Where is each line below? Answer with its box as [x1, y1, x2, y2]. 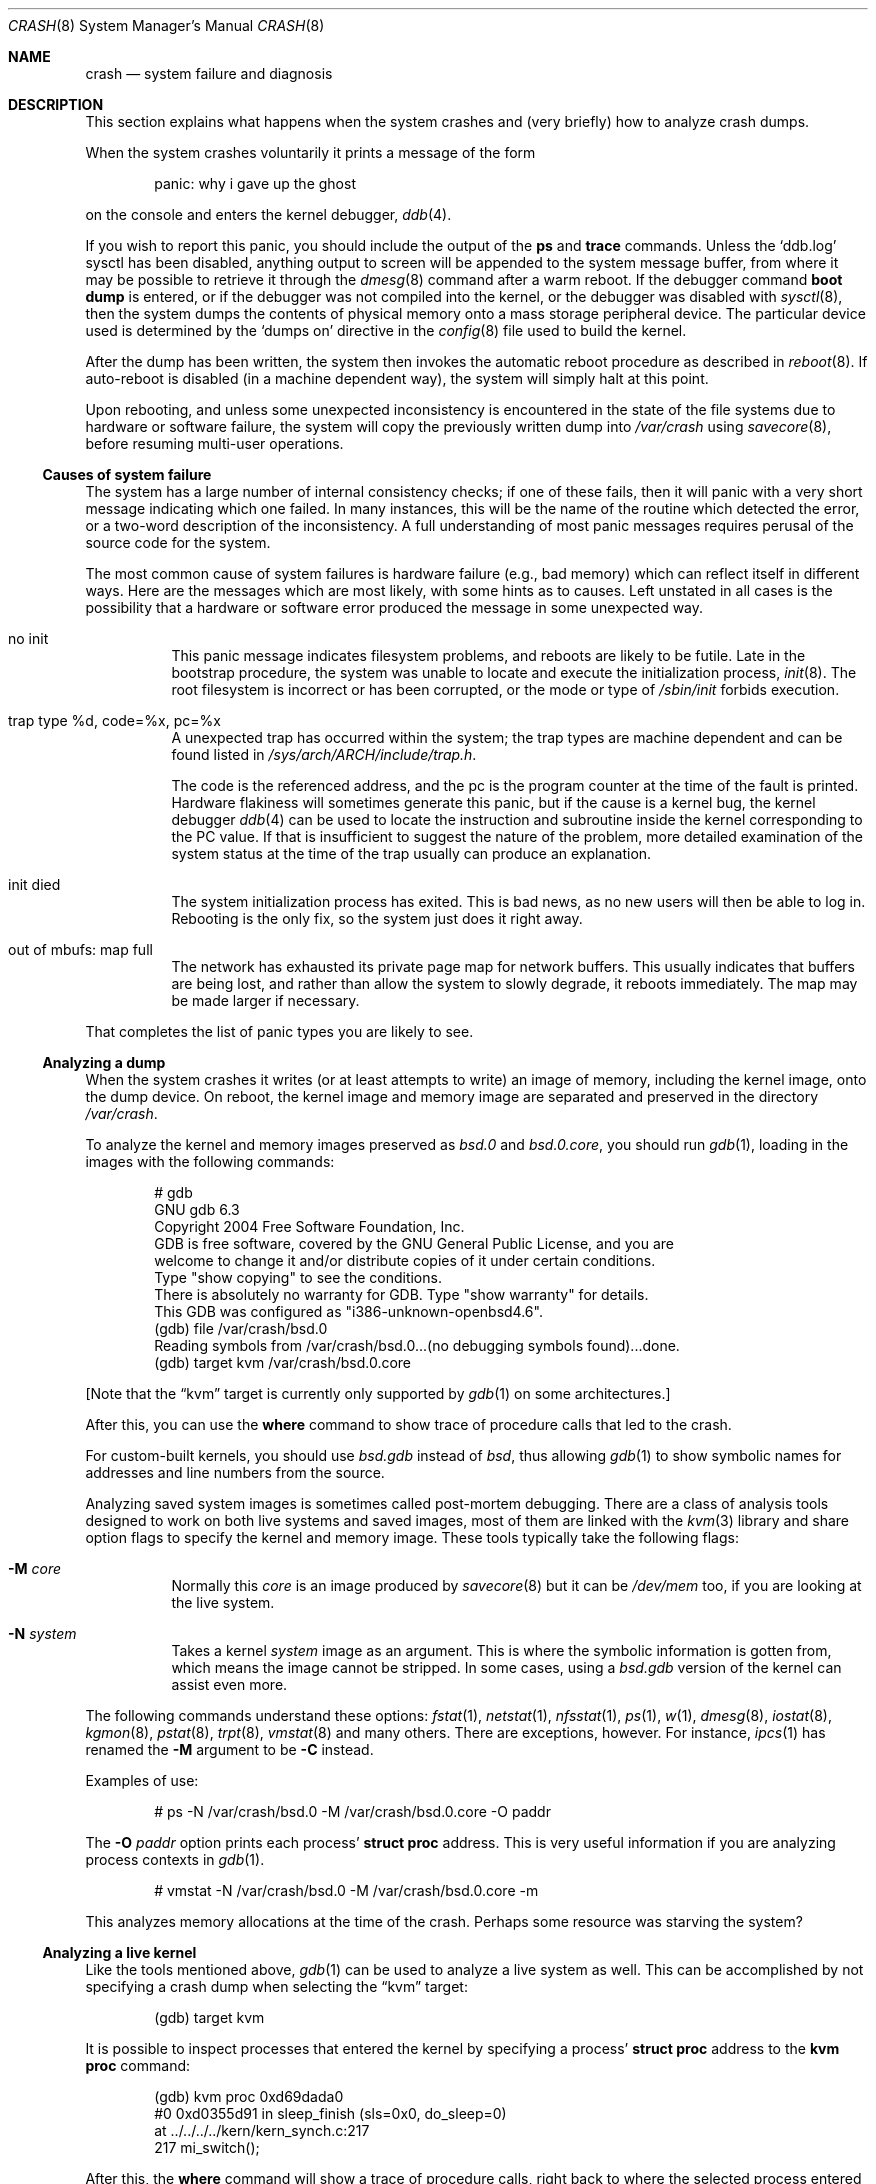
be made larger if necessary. [171, 992, 360, 1009]
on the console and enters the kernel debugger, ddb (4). [85, 206, 452, 223]
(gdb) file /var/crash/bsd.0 [154, 1320, 328, 1337]
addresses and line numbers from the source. [85, 1464, 385, 1481]
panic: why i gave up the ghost [154, 175, 356, 192]
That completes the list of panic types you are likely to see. [85, 1023, 474, 1040]
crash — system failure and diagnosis [85, 65, 333, 82]
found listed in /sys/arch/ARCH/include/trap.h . [171, 746, 477, 763]
